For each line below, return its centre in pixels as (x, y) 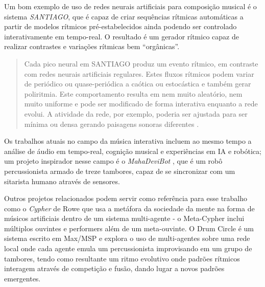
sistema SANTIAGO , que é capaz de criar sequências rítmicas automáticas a (124, 16)
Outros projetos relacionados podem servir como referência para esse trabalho (126, 198)
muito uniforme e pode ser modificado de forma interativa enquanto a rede (141, 104)
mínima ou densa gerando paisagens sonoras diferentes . (112, 124)
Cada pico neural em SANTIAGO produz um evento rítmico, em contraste (141, 63)
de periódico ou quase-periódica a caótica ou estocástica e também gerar (138, 84)
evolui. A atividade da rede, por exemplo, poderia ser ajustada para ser (136, 113)
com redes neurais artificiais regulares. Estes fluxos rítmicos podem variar (139, 73)
